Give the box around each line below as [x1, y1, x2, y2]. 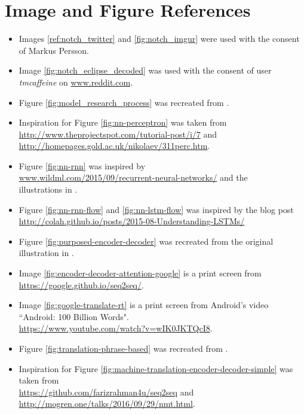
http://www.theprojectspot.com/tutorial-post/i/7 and [19, 127, 217, 140]
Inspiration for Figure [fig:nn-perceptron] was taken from [19, 116, 227, 129]
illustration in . [19, 246, 74, 259]
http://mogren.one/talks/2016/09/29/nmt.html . [19, 397, 195, 410]
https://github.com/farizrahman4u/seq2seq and [19, 385, 194, 398]
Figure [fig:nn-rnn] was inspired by [19, 159, 146, 172]
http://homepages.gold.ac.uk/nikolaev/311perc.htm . [19, 139, 210, 152]
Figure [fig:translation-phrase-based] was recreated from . [19, 342, 228, 354]
